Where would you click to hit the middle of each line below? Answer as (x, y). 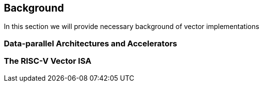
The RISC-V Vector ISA (48, 61)
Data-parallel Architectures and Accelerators (91, 43)
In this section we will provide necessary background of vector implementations (132, 27)
